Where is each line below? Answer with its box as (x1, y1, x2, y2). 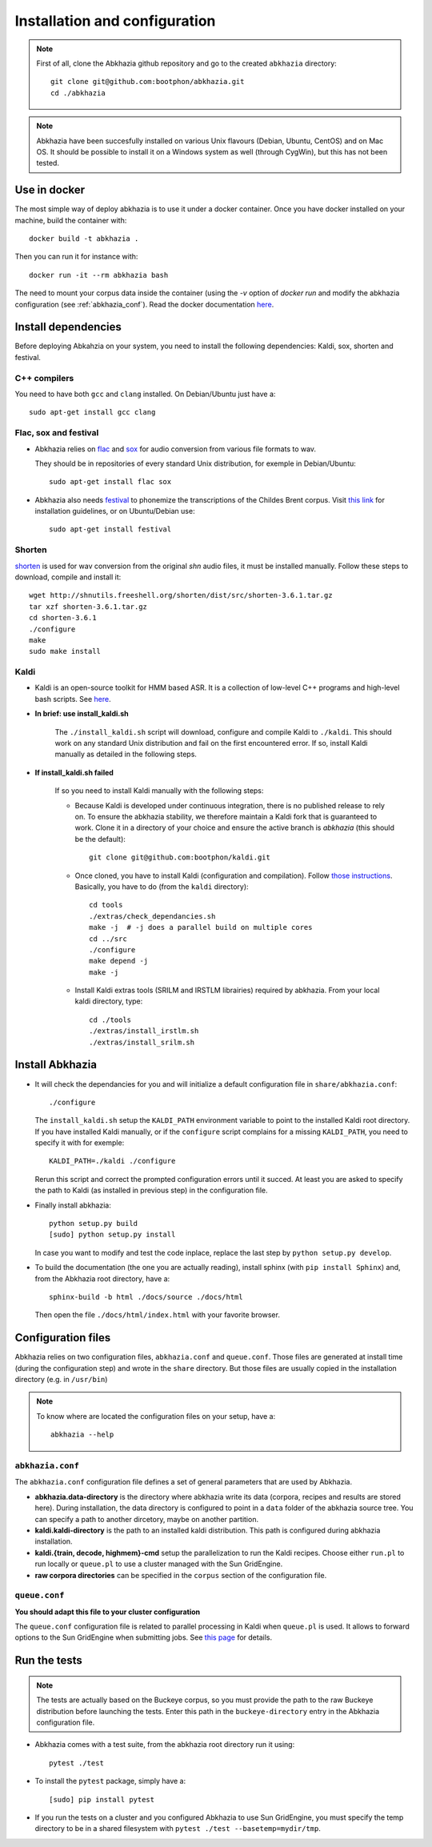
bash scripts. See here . (34, 694, 111, 703)
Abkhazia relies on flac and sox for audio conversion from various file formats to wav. (34, 444, 316, 454)
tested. (36, 158, 60, 168)
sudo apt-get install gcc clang (29, 408, 156, 417)
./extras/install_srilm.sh (89, 1037, 195, 1047)
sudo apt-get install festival (49, 525, 172, 534)
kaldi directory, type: (74, 996, 143, 1006)
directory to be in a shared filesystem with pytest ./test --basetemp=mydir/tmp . (34, 1824, 322, 1833)
